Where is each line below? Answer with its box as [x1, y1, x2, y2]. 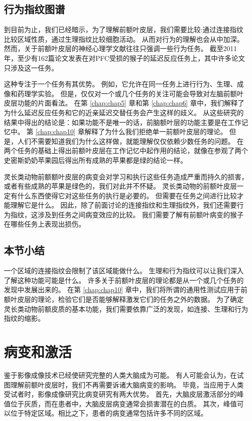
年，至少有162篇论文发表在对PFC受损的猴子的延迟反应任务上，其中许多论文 [4, 53, 245, 63]
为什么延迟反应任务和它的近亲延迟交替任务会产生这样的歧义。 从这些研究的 [4, 107, 244, 117]
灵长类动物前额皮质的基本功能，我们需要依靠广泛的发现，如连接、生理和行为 [4, 303, 248, 314]
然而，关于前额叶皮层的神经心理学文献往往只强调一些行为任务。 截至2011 [4, 43, 237, 53]
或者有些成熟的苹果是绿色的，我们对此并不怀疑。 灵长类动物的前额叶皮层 [4, 181, 237, 191]
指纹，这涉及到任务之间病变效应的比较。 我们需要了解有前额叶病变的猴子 [10, 209, 244, 219]
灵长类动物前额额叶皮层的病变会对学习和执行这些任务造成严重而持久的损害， [4, 171, 248, 181]
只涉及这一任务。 [4, 62, 58, 72]
